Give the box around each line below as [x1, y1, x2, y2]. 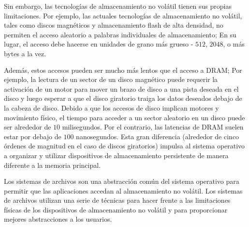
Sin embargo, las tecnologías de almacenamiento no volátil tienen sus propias [4, 1, 232, 11]
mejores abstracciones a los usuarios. [4, 214, 112, 224]
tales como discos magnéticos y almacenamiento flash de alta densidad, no [4, 20, 223, 30]
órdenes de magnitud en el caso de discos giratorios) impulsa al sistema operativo [4, 141, 245, 151]
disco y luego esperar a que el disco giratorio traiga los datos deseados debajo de [4, 93, 242, 103]
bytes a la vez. [4, 48, 46, 58]
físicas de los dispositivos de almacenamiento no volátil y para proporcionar [4, 204, 228, 214]
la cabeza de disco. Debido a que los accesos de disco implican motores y [4, 102, 219, 113]
